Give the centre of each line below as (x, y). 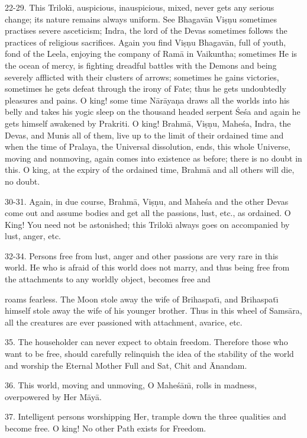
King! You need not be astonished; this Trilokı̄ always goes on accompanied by (147, 224)
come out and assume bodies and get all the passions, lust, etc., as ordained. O (148, 213)
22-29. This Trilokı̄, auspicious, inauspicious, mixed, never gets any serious (140, 7)
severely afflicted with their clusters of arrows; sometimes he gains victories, (142, 77)
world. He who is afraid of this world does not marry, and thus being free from (147, 267)
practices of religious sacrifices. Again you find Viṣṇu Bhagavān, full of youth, (146, 42)
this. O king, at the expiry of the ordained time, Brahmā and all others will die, (150, 170)
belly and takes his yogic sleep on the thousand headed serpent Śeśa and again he (153, 112)
